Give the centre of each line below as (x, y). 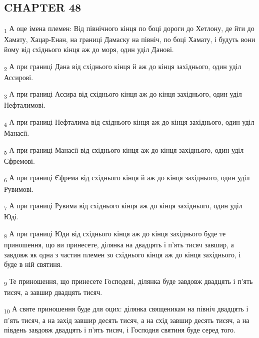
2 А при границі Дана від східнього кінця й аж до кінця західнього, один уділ (123, 67)
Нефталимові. (25, 105)
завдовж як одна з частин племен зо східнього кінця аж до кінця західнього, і (122, 254)
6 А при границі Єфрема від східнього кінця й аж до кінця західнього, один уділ (127, 178)
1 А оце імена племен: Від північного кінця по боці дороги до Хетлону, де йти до (129, 29)
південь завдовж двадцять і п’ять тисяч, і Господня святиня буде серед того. (120, 330)
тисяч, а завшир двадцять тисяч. (53, 292)
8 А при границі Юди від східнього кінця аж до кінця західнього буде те (115, 234)
